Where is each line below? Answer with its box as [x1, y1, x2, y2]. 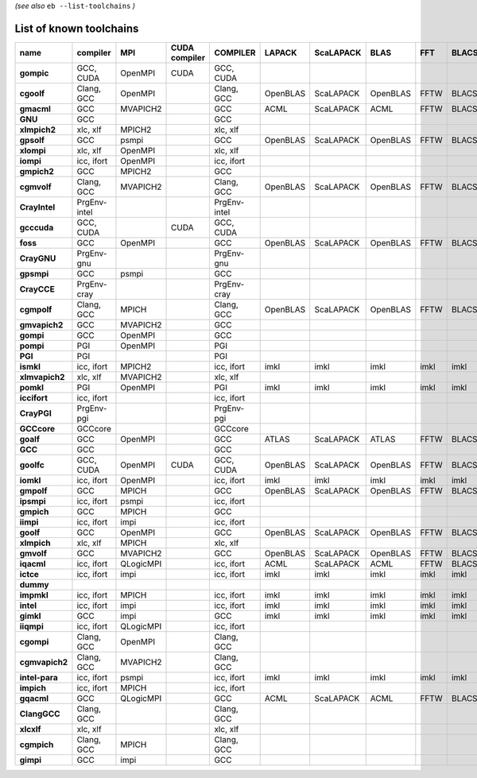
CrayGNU [19, 253, 56, 264]
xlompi [19, 145, 47, 156]
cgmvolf [19, 181, 52, 192]
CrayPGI [19, 408, 52, 419]
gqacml [19, 692, 49, 703]
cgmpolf [19, 304, 52, 315]
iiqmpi [19, 621, 44, 632]
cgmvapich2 [19, 656, 68, 668]
